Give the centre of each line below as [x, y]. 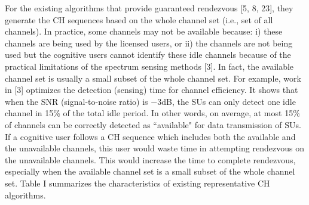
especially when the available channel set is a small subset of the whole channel [150, 171]
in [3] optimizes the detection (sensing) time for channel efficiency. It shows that [152, 90]
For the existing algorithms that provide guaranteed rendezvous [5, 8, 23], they [149, 8]
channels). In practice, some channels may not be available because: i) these [144, 31]
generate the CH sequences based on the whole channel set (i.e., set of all [139, 19]
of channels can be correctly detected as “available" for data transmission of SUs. [153, 124]
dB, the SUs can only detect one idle [229, 101]
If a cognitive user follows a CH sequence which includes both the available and [150, 136]
